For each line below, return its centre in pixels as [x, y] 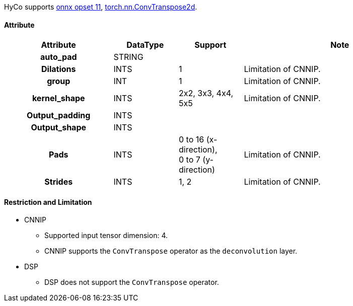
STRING [128, 57]
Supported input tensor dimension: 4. [106, 236]
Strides [59, 182]
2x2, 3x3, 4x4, [206, 93]
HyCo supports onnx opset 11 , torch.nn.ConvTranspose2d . [101, 7]
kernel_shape [58, 98]
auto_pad [58, 57]
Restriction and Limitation [48, 202]
